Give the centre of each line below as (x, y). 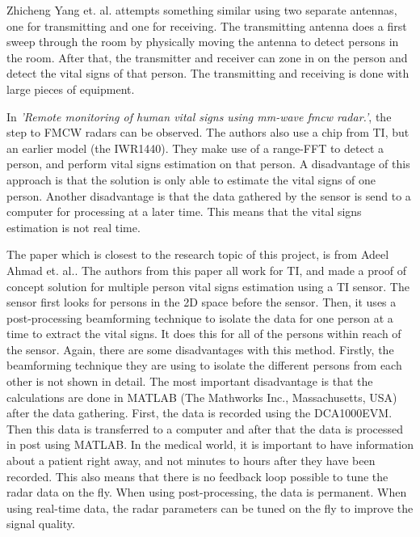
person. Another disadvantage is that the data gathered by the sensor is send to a (209, 195)
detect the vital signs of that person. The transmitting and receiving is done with (208, 73)
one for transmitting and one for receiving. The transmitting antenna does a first (207, 25)
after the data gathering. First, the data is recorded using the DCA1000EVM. (199, 413)
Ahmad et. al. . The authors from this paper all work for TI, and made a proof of (207, 270)
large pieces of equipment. (71, 89)
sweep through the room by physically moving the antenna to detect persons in (203, 42)
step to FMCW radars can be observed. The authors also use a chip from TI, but (208, 132)
